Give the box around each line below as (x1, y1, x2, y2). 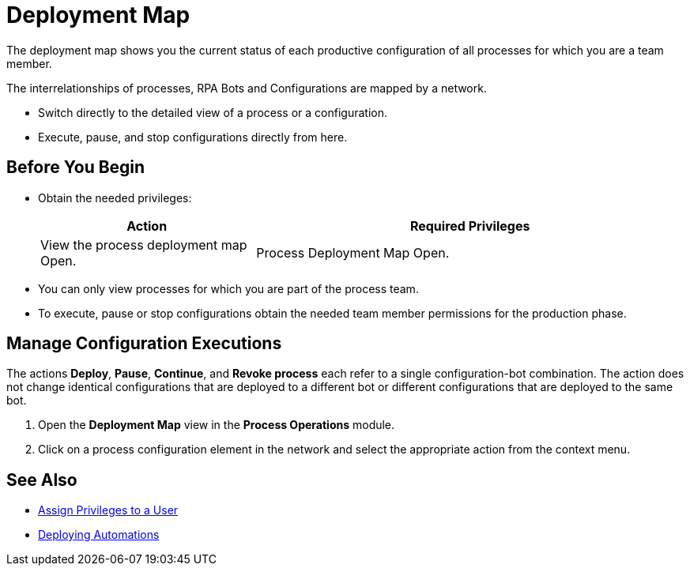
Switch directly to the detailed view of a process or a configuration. (38, 105, 387, 119)
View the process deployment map (40, 236, 247, 253)
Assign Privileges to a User (38, 503, 179, 517)
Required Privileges (409, 217, 530, 234)
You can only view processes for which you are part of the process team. (38, 281, 419, 295)
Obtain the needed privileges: (38, 190, 192, 205)
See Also (6, 469, 77, 490)
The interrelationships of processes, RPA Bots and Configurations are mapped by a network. (6, 81, 487, 95)
